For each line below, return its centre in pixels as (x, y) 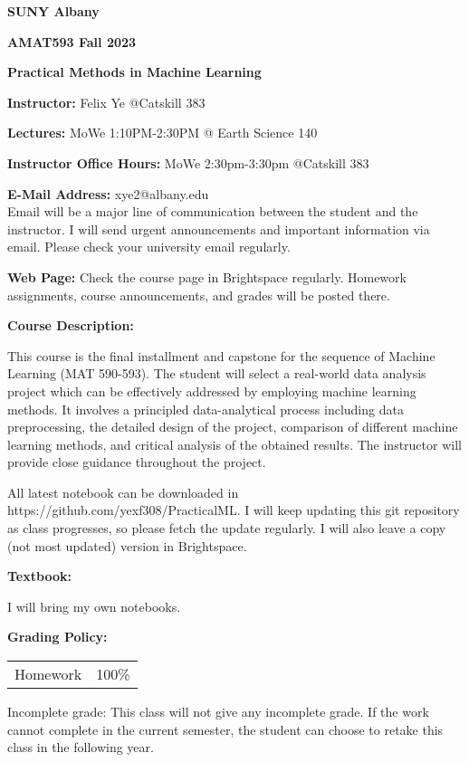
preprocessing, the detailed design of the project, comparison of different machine (233, 427)
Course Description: (71, 325)
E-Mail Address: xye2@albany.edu (108, 193)
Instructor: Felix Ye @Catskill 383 (106, 102)
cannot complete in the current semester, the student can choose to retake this (225, 729)
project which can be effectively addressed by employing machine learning (212, 391)
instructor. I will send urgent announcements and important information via (219, 229)
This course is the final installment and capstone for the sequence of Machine (221, 355)
